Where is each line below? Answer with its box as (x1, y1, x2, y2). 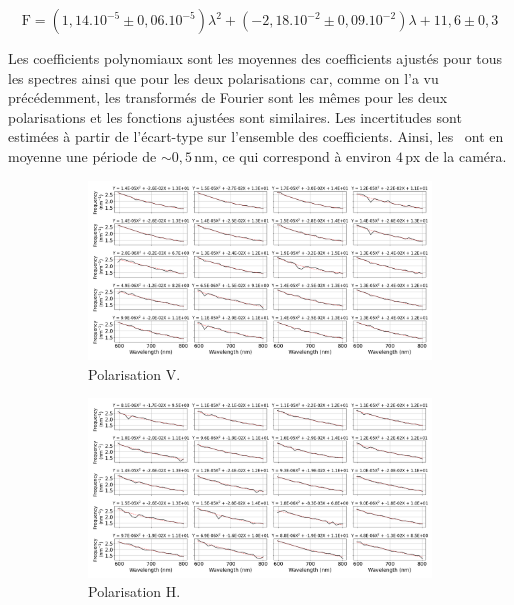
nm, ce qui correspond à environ (194, 145, 392, 166)
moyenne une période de (8, 145, 157, 166)
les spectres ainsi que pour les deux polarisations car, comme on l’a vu (8, 67, 439, 88)
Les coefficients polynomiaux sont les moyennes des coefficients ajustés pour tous (8, 48, 503, 68)
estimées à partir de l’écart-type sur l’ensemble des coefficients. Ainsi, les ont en (8, 126, 504, 147)
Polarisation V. (88, 363, 181, 384)
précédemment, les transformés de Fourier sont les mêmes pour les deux (8, 87, 448, 108)
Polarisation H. (88, 581, 181, 602)
